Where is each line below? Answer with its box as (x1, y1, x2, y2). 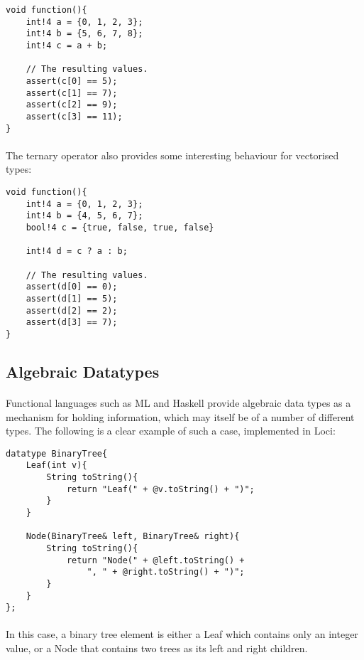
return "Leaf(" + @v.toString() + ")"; (66, 484, 255, 494)
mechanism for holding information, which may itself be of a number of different (6, 409, 355, 424)
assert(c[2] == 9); (26, 100, 118, 110)
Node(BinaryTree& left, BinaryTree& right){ (26, 531, 240, 542)
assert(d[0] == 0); (26, 282, 118, 292)
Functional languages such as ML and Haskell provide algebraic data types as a (6, 395, 351, 410)
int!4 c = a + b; (26, 40, 108, 50)
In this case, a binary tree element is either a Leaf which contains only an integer (6, 627, 358, 642)
